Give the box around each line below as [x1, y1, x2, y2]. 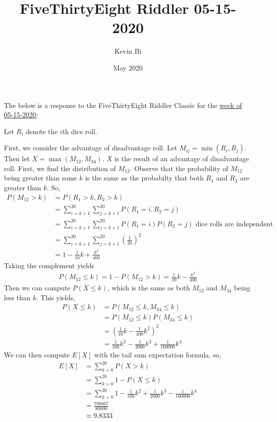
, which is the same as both [107, 282, 190, 293]
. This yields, [36, 292, 75, 302]
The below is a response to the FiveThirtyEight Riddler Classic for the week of [4, 100, 242, 110]
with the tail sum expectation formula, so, [94, 350, 221, 360]
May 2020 [113, 62, 143, 72]
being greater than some [4, 173, 77, 183]
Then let [4, 153, 30, 164]
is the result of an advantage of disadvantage [114, 153, 249, 164]
